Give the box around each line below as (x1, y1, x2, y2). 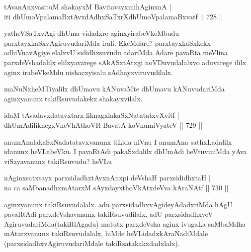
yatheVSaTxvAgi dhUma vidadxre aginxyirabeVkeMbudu (4, 28, 179, 38)
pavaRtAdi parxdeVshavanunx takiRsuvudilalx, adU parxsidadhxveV (4, 209, 213, 219)
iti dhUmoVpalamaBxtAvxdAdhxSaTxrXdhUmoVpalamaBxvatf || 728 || (4, 11, 223, 21)
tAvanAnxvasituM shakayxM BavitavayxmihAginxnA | (4, 1, 171, 11)
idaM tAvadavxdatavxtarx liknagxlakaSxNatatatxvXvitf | (4, 110, 179, 120)
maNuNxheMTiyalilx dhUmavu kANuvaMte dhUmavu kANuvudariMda (4, 84, 225, 94)
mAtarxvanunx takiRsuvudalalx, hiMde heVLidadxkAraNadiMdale (4, 228, 208, 239)
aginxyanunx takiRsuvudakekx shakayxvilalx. (4, 93, 143, 103)
